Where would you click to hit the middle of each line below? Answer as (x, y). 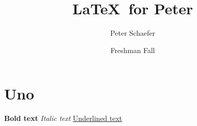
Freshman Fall (133, 50)
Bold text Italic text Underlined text (63, 118)
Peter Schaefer (133, 33)
